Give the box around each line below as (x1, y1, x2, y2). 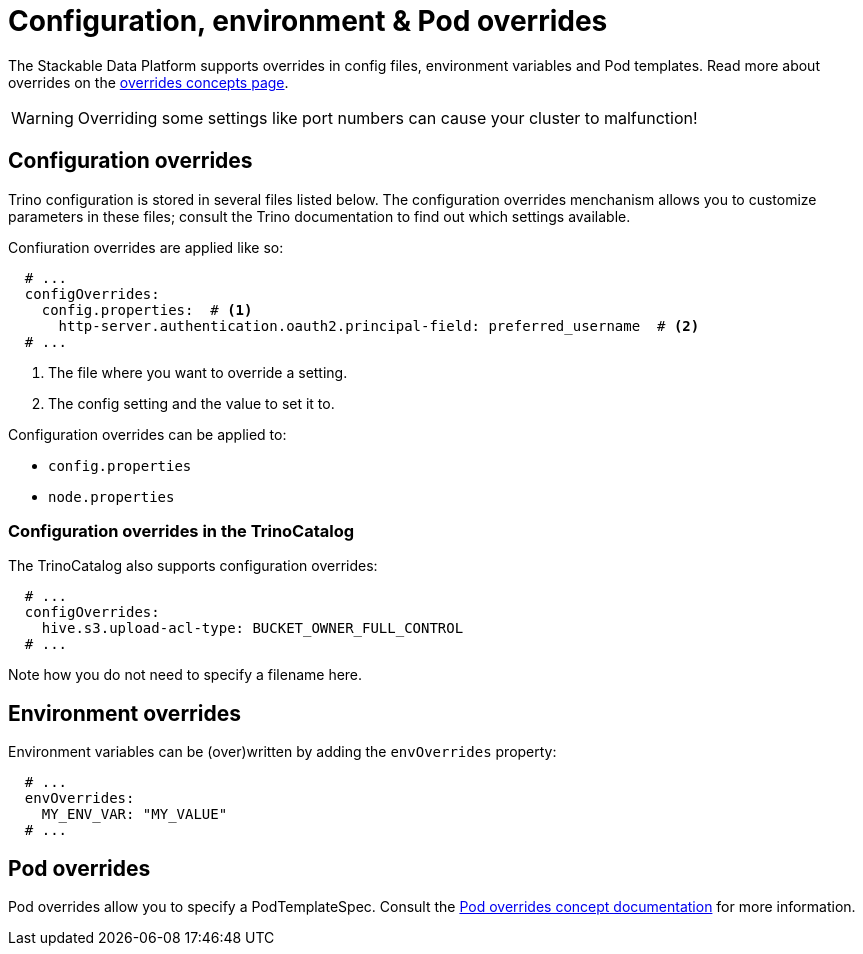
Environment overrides (8, 700, 241, 726)
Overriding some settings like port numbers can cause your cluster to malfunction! (77, 107, 698, 128)
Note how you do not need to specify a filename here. (8, 666, 363, 684)
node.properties (48, 488, 175, 505)
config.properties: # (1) (41, 301, 253, 318)
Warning (11, 107, 74, 128)
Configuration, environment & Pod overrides (8, 4, 608, 38)
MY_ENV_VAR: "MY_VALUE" (41, 806, 228, 823)
